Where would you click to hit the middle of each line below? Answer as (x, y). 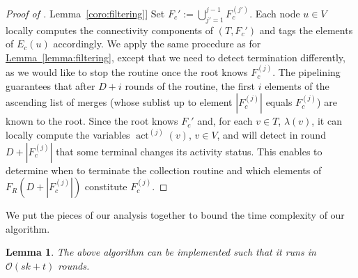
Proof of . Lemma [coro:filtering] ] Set (85, 13)
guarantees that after (50, 85)
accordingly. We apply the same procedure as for (157, 44)
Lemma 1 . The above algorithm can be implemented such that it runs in (161, 252)
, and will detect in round (271, 134)
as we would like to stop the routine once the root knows (127, 72)
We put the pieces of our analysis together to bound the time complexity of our (175, 215)
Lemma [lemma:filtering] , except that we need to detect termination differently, (176, 57)
